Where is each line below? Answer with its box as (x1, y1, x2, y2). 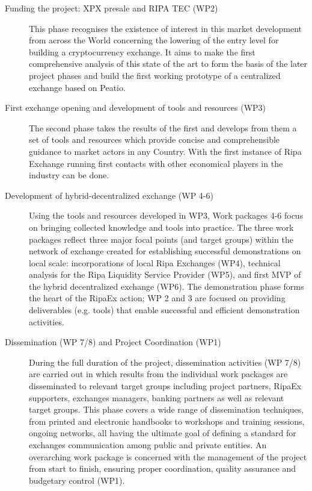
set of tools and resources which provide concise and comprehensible (29, 133, 280, 146)
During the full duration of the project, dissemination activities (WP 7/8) (29, 355, 301, 368)
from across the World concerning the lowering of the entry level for (29, 34, 279, 46)
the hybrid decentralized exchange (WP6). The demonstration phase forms (29, 280, 304, 292)
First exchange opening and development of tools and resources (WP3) (5, 101, 266, 114)
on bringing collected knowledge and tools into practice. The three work (29, 220, 294, 233)
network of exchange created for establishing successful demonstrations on (29, 245, 301, 257)
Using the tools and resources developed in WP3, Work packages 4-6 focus (29, 209, 304, 222)
